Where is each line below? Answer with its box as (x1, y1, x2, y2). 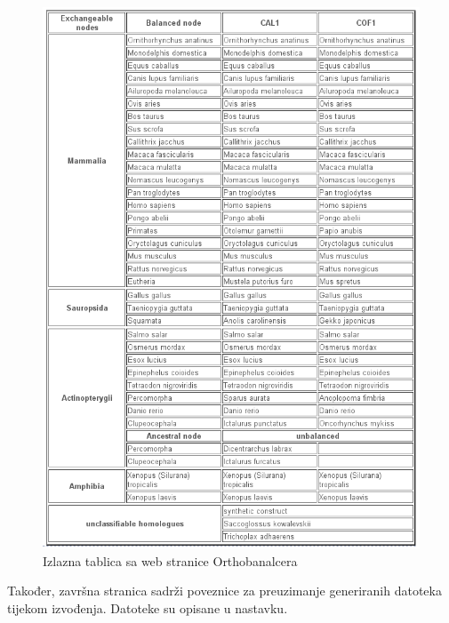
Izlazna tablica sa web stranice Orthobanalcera (43, 551, 298, 570)
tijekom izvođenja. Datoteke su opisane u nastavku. (7, 598, 288, 617)
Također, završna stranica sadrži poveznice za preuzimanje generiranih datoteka (7, 581, 442, 600)
